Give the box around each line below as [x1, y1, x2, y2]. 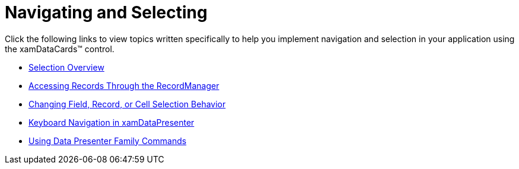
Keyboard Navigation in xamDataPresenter [28, 117, 195, 127]
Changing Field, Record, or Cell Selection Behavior [28, 98, 226, 109]
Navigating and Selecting [5, 2, 208, 23]
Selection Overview [28, 62, 104, 72]
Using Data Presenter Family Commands [28, 135, 187, 146]
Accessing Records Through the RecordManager [28, 80, 219, 91]
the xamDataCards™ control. [5, 43, 114, 54]
